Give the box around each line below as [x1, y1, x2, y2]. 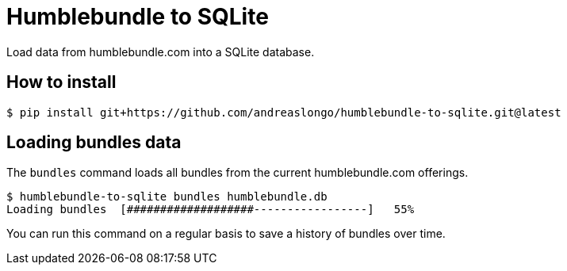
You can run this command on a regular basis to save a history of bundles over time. [6, 227, 446, 241]
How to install [6, 72, 117, 93]
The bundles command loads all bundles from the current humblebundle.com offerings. [6, 166, 469, 180]
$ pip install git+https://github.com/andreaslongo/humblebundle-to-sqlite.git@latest [6, 105, 561, 119]
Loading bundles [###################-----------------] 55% [6, 203, 415, 216]
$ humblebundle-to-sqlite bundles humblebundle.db [6, 190, 328, 204]
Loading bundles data [6, 132, 182, 153]
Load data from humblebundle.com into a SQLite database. [6, 44, 315, 59]
